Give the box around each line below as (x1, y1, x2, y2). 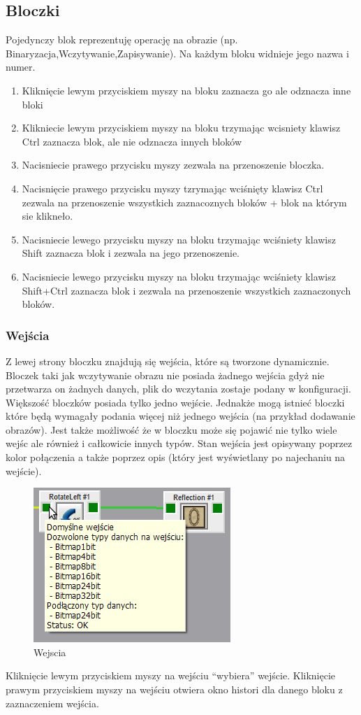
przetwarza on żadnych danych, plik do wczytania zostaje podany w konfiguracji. (6, 381, 351, 396)
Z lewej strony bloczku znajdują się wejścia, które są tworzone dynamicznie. (6, 353, 330, 368)
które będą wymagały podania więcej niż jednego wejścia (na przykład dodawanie (6, 409, 355, 423)
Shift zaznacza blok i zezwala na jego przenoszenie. (22, 246, 240, 260)
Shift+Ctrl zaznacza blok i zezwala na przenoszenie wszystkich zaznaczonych (22, 283, 351, 297)
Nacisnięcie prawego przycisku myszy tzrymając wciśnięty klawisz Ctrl (22, 180, 323, 195)
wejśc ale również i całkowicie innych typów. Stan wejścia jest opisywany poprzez (6, 436, 353, 451)
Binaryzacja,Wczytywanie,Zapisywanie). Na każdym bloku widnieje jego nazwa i (6, 45, 349, 60)
